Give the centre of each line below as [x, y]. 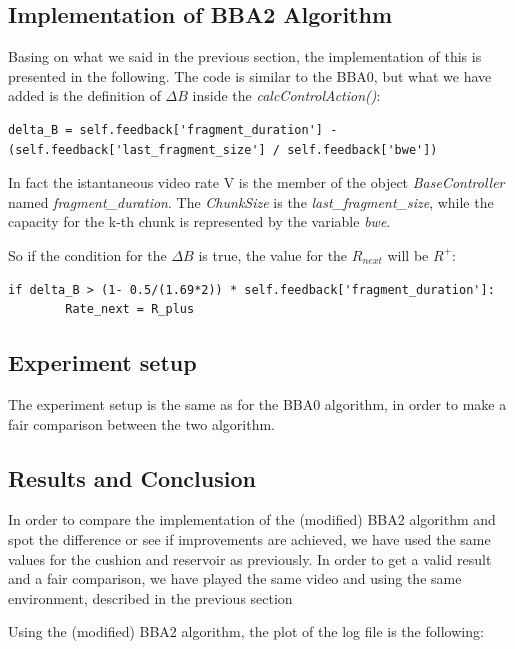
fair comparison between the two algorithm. [141, 423]
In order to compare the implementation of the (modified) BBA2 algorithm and [252, 519]
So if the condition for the [87, 254]
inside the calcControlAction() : [286, 95]
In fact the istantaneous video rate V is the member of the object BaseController [256, 182]
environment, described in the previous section [150, 597]
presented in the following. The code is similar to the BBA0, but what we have [250, 75]
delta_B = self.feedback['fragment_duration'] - [173, 129]
